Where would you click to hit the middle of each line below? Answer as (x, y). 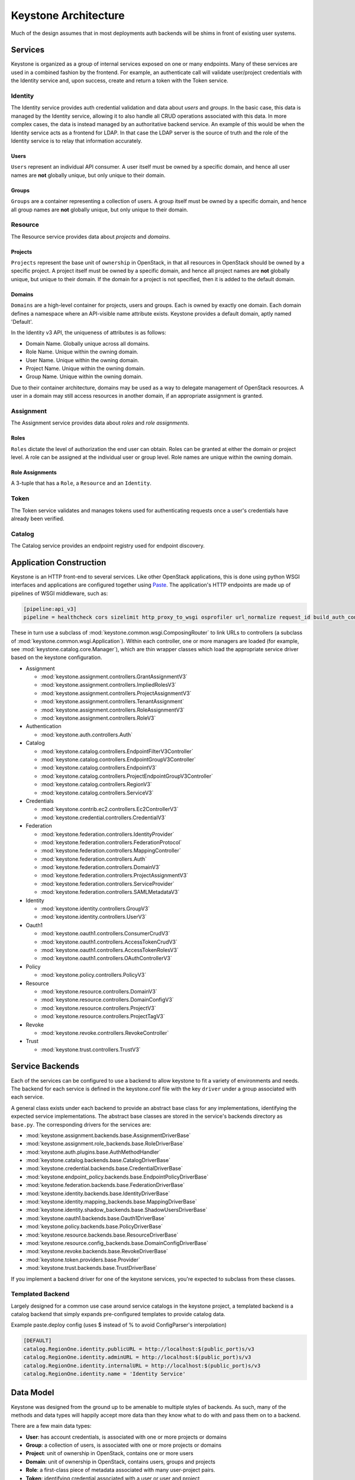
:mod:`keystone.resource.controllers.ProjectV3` (98, 1008)
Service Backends (45, 1066)
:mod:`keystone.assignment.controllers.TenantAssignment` (112, 702)
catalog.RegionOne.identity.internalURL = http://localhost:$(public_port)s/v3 (142, 1365)
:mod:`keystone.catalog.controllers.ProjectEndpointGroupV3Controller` (127, 776)
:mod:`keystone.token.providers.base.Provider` (83, 1259)
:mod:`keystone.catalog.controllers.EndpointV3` (99, 768)
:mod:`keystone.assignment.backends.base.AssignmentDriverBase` (108, 1135)
